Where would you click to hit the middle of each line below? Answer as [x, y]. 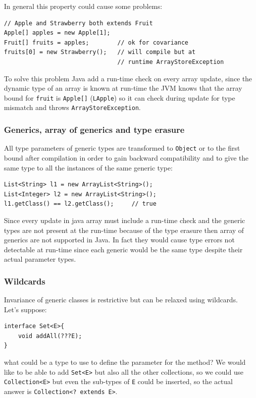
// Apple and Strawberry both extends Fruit [78, 23]
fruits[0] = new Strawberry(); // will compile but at [100, 52]
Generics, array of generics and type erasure [94, 129]
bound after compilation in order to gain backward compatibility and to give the [126, 157]
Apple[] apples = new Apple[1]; [57, 33]
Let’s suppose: [26, 309]
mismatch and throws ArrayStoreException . [73, 107]
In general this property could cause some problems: [83, 6]
